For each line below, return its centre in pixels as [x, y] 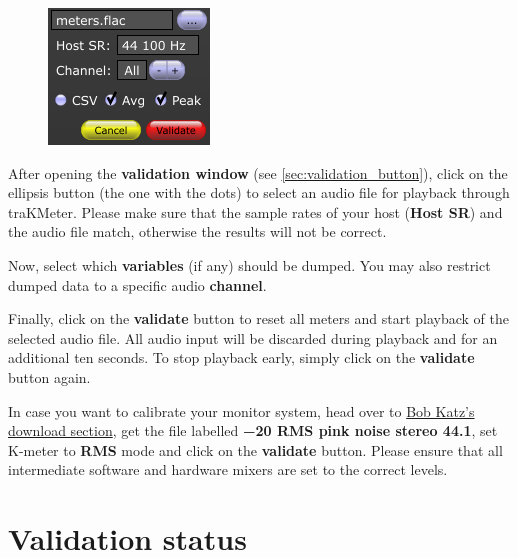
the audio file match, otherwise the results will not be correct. [197, 231]
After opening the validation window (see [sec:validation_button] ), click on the [258, 172]
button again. [49, 376]
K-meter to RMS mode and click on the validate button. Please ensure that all [255, 449]
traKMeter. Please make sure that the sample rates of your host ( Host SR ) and [255, 211]
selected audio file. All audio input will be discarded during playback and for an [253, 337]
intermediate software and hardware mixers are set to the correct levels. [228, 469]
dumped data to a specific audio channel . [137, 284]
